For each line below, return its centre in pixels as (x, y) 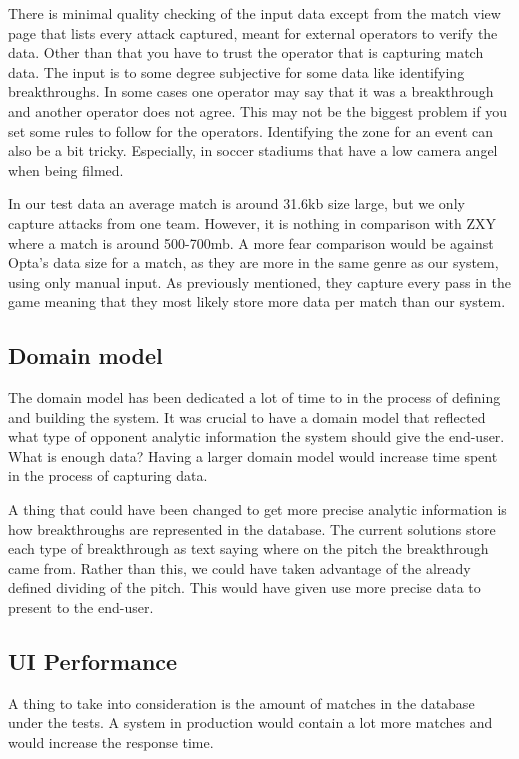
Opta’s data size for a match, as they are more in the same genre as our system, (253, 262)
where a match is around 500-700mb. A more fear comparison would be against (251, 242)
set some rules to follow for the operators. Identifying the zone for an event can (251, 130)
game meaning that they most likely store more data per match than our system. (257, 301)
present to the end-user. (81, 607)
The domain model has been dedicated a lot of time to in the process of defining (254, 397)
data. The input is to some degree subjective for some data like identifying (236, 71)
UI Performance (93, 661)
